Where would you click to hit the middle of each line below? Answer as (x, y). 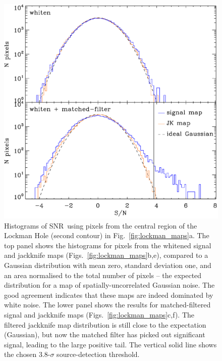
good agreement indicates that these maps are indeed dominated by (109, 295)
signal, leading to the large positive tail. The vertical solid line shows (110, 344)
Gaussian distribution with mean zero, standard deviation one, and (108, 265)
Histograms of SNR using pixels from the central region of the (101, 225)
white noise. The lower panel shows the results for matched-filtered (107, 305)
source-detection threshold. (98, 354)
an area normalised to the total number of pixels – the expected (103, 275)
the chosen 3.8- (27, 354)
